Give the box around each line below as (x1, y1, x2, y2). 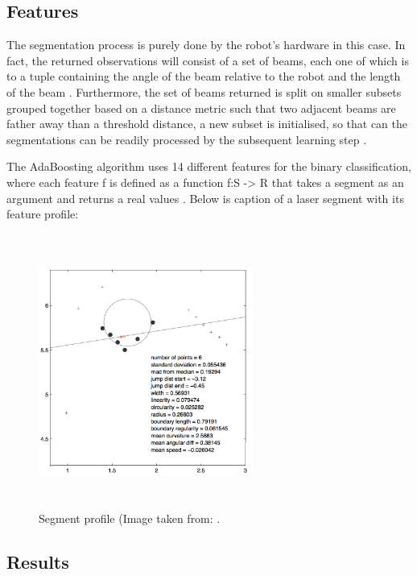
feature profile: (6, 205, 79, 222)
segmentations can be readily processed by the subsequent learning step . (6, 131, 367, 147)
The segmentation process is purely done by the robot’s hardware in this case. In (6, 36, 406, 53)
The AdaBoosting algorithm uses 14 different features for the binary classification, (6, 158, 411, 175)
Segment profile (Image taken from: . (39, 510, 221, 527)
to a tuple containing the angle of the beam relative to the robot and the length (6, 68, 401, 85)
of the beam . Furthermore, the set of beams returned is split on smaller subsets (6, 83, 402, 100)
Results (6, 549, 69, 574)
